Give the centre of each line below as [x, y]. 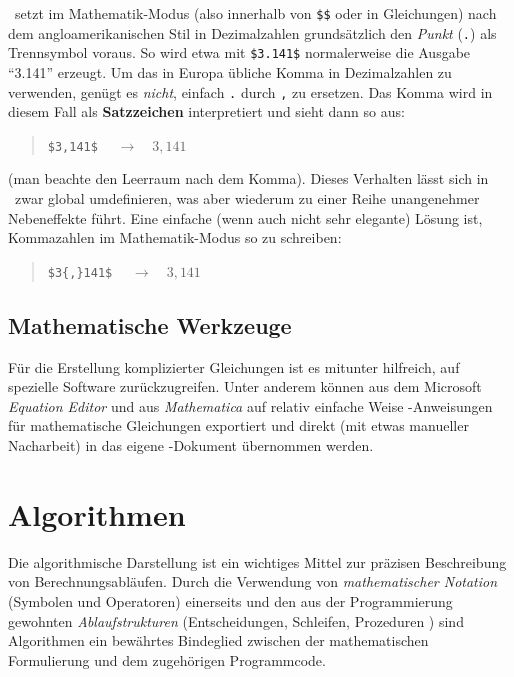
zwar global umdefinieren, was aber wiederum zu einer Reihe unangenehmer [247, 198]
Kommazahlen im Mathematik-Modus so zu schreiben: [175, 237]
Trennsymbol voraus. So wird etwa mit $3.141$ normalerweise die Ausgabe [239, 52]
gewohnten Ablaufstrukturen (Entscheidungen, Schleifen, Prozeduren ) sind [236, 620]
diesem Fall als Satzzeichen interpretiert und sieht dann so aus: [206, 111]
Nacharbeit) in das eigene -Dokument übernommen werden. [191, 445]
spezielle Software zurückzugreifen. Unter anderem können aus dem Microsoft [245, 386]
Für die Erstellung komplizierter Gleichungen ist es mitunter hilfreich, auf [234, 366]
